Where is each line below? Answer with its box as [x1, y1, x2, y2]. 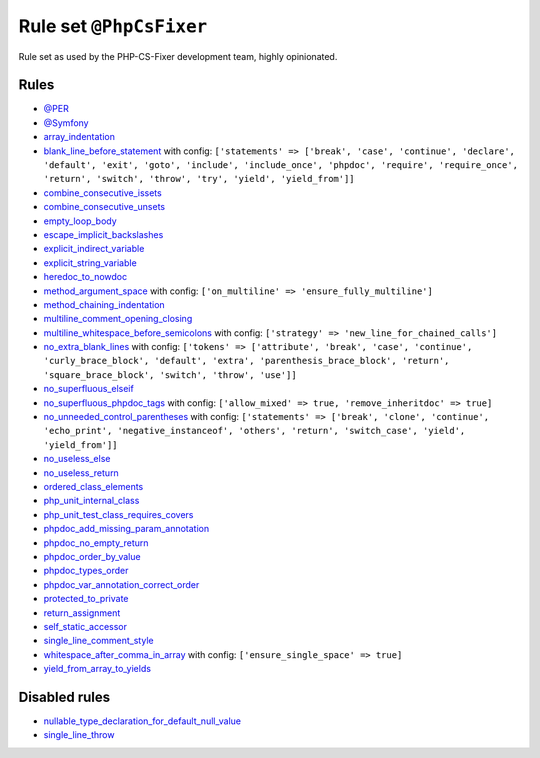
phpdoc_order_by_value [43, 550, 141, 562]
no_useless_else [43, 453, 111, 465]
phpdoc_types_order [43, 565, 129, 577]
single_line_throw [43, 729, 115, 741]
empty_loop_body [43, 215, 117, 227]
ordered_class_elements [43, 481, 144, 492]
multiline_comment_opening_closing [43, 313, 193, 325]
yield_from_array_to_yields [43, 663, 152, 675]
